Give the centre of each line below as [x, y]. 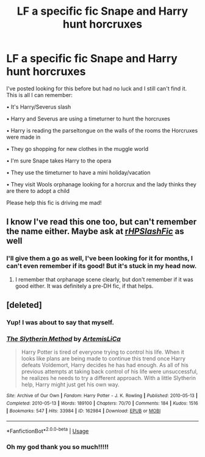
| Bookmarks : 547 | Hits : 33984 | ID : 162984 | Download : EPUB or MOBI [84, 411]
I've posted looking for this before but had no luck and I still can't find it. [97, 88]
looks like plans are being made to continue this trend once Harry [103, 359]
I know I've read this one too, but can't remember [102, 222]
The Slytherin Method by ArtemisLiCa [63, 338]
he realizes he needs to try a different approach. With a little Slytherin [109, 378]
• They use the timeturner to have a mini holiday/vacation [78, 172]
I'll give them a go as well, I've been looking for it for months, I [100, 258]
